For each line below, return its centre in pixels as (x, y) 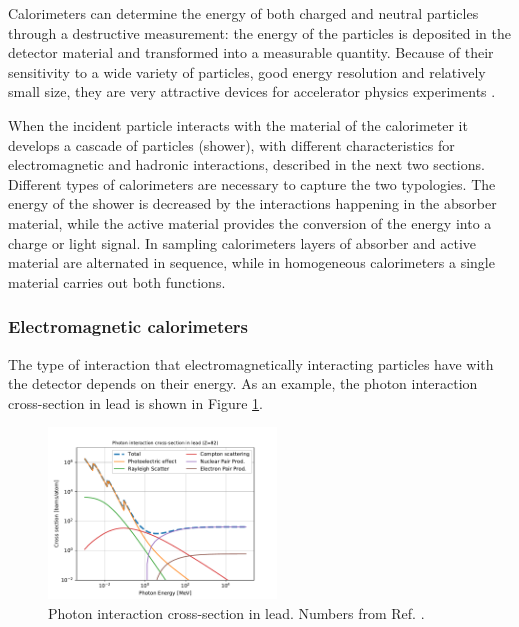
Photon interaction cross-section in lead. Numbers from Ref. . (236, 612)
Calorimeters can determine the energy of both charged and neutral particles (243, 13)
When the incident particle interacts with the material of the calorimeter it (238, 124)
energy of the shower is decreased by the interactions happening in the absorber (252, 203)
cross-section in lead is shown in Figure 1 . (135, 402)
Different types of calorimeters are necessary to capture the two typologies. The (252, 183)
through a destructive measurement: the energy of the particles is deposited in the (260, 32)
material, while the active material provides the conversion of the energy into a (250, 222)
